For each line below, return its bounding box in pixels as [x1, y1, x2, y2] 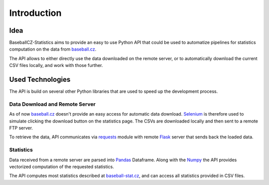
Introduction [9, 7, 62, 18]
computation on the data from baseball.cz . [9, 46, 97, 52]
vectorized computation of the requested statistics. [9, 164, 115, 170]
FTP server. [9, 125, 33, 131]
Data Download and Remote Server [9, 101, 96, 108]
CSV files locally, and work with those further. [9, 62, 103, 68]
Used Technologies [9, 75, 71, 84]
